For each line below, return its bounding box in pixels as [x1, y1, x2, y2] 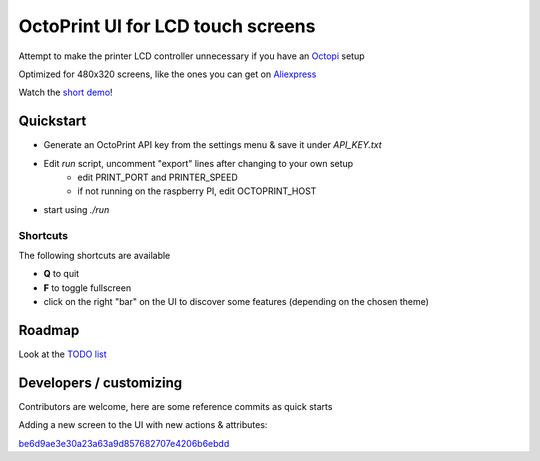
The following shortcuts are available [18, 249, 171, 261]
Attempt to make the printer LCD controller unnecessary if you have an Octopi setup [18, 50, 365, 62]
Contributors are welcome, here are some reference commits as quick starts [18, 400, 333, 412]
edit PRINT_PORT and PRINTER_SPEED [77, 171, 239, 184]
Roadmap [18, 321, 80, 339]
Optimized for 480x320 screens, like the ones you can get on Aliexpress [18, 68, 317, 80]
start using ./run [43, 203, 110, 215]
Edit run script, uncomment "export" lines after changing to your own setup [43, 157, 354, 169]
